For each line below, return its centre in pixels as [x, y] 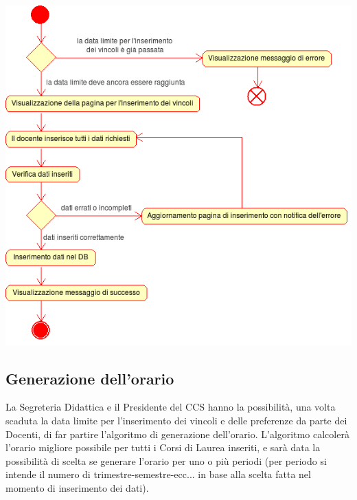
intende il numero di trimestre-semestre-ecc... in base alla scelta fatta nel [158, 474]
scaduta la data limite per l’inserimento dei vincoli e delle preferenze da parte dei [176, 421]
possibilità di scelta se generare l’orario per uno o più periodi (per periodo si [166, 460]
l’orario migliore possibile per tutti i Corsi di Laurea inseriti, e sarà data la [163, 447]
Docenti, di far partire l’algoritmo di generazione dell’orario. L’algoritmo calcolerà [177, 434]
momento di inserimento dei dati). [77, 488]
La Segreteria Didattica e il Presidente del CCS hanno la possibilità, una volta [171, 407]
